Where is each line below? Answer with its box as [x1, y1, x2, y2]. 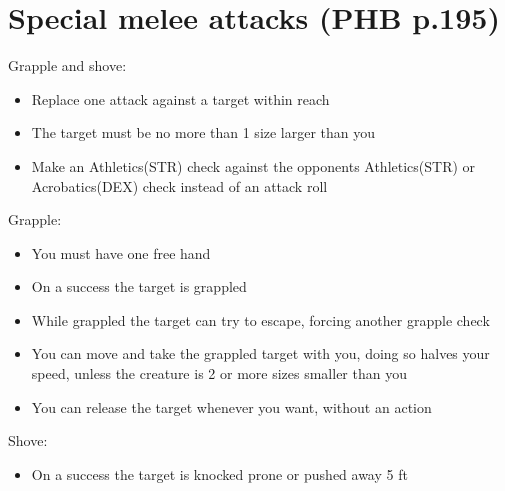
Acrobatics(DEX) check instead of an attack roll [31, 175, 328, 196]
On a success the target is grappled [31, 276, 247, 297]
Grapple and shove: [8, 55, 127, 76]
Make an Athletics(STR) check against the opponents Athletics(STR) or [31, 155, 476, 176]
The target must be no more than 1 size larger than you [31, 122, 376, 143]
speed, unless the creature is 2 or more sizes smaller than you [31, 363, 407, 384]
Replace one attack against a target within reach [31, 88, 330, 109]
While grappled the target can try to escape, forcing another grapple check [31, 309, 490, 330]
